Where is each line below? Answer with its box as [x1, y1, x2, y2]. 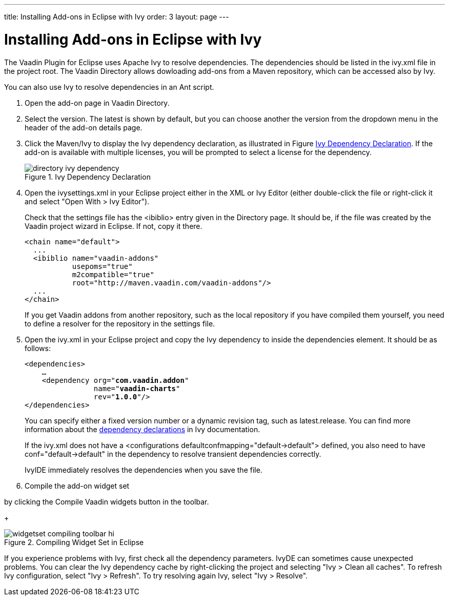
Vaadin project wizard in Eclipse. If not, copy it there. [25, 221, 202, 230]
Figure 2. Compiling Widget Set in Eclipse [4, 537, 144, 547]
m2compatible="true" [72, 270, 154, 279]
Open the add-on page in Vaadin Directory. [25, 98, 170, 107]
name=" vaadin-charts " [93, 384, 180, 393]
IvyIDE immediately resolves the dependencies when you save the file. [25, 465, 262, 474]
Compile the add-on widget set [25, 481, 130, 490]
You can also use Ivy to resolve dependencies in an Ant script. [4, 82, 214, 91]
